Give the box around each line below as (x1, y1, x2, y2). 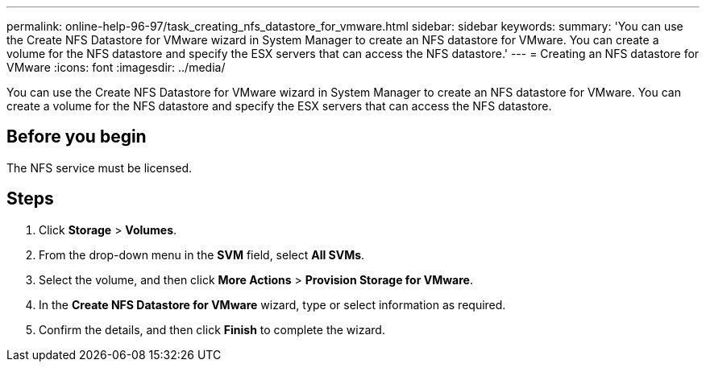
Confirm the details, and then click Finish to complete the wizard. (39, 322, 385, 337)
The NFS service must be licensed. (6, 160, 193, 175)
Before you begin (6, 126, 147, 147)
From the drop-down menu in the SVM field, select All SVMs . (39, 247, 365, 262)
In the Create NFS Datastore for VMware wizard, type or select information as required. (39, 297, 506, 312)
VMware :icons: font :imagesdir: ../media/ (6, 60, 226, 74)
